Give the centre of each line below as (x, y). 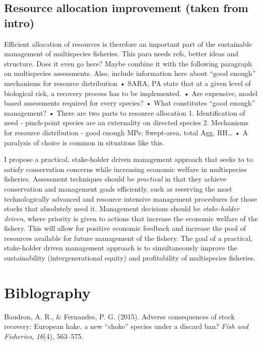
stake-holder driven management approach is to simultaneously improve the (121, 248)
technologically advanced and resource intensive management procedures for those (130, 198)
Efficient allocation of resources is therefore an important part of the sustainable (128, 44)
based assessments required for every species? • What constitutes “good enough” (130, 103)
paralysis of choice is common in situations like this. (84, 142)
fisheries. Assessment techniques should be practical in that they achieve (115, 179)
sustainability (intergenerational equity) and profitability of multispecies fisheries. (130, 258)
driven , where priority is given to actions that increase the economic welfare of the (131, 218)
